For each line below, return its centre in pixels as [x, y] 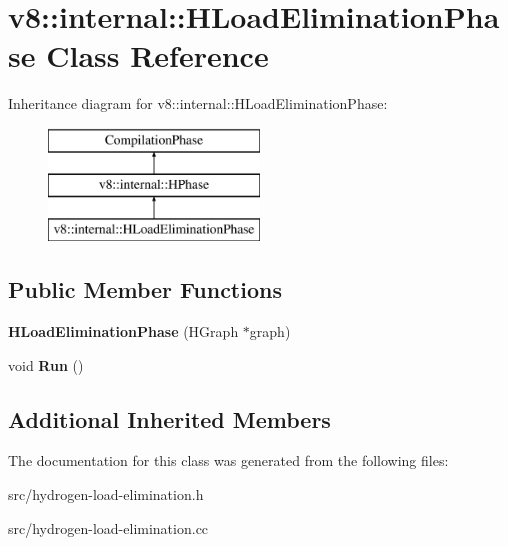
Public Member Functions [145, 289]
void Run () [46, 364]
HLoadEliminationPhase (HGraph [123, 331]
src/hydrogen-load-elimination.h [106, 494]
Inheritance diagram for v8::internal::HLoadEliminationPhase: [198, 103]
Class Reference [157, 55]
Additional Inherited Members [169, 418]
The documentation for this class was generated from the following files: [228, 460]
